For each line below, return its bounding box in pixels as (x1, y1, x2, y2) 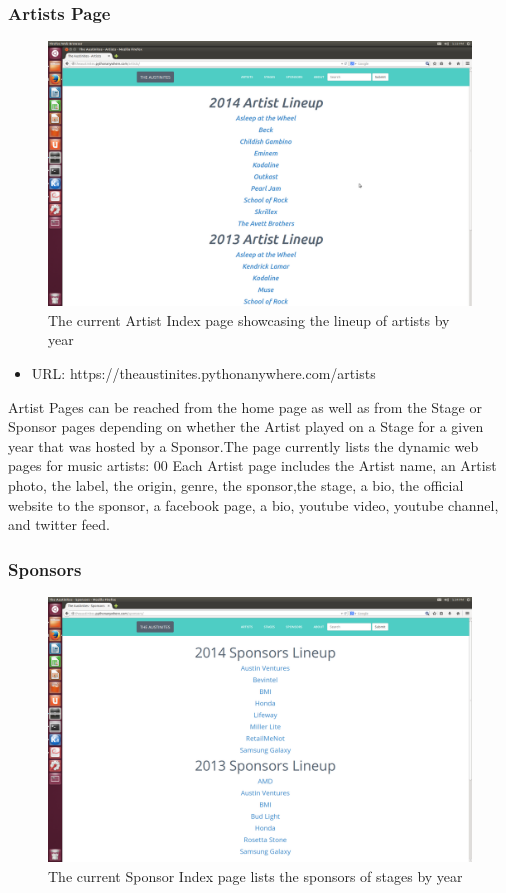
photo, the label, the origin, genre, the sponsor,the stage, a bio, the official (8, 474, 464, 495)
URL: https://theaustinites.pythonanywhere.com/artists (31, 363, 376, 383)
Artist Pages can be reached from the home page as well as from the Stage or (8, 396, 482, 417)
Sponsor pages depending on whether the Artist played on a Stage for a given (8, 416, 484, 437)
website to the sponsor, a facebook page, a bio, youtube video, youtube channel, (8, 494, 499, 515)
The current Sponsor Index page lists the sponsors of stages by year (48, 865, 463, 886)
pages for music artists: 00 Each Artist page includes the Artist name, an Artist (8, 455, 497, 476)
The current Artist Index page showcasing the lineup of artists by (48, 309, 450, 330)
